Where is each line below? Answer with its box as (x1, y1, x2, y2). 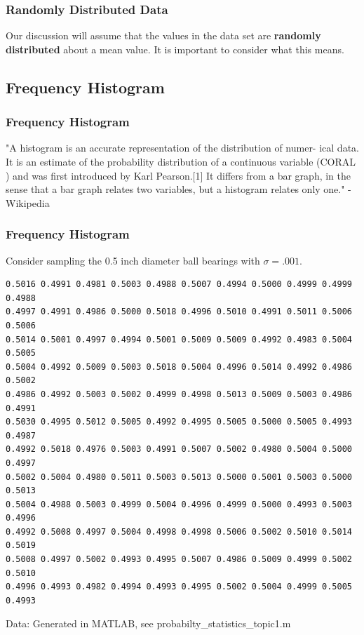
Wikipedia (6, 195, 50, 210)
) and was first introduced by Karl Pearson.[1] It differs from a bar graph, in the (6, 168, 351, 182)
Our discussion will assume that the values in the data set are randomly (6, 28, 321, 43)
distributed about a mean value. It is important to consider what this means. (6, 41, 344, 56)
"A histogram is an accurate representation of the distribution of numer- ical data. (6, 140, 359, 155)
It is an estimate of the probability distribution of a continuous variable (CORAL (6, 154, 356, 168)
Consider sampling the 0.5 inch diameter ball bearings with (6, 253, 260, 267)
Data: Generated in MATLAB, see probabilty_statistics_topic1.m (6, 616, 291, 631)
